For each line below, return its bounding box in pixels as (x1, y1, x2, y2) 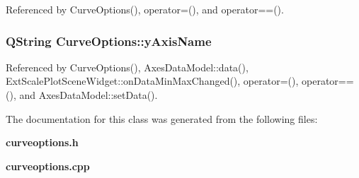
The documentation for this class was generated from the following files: (6, 111, 318, 126)
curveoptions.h (6, 135, 79, 150)
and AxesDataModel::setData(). (19, 88, 158, 102)
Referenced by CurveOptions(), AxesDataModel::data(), (6, 59, 249, 74)
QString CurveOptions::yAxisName (6, 32, 212, 49)
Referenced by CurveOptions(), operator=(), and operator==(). (6, 2, 284, 16)
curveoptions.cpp (6, 158, 90, 173)
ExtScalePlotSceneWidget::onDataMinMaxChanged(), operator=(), (6, 73, 299, 88)
